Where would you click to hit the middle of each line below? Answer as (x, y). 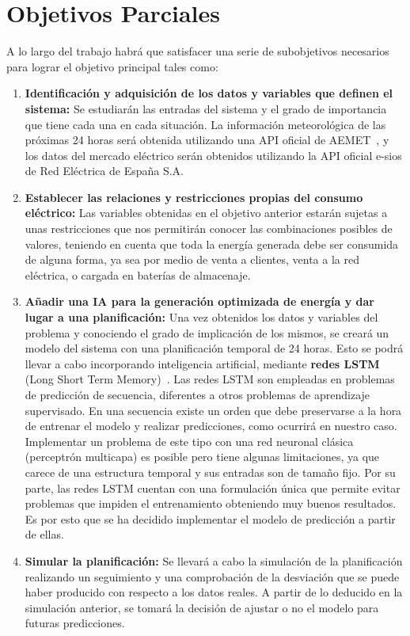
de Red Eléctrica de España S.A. (104, 171)
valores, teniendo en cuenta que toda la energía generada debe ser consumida (212, 244)
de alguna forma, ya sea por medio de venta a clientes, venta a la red (192, 259)
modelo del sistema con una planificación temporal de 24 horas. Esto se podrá (214, 348)
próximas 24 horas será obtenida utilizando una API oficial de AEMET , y (207, 140)
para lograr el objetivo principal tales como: (112, 66)
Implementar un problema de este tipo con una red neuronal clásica (189, 441)
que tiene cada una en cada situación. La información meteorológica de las (205, 124)
